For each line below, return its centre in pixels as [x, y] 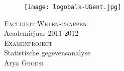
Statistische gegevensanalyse [47, 53]
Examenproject [28, 43]
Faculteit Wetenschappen [45, 23]
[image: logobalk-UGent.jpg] [73, 7]
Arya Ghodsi [24, 63]
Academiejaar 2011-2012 [41, 33]
